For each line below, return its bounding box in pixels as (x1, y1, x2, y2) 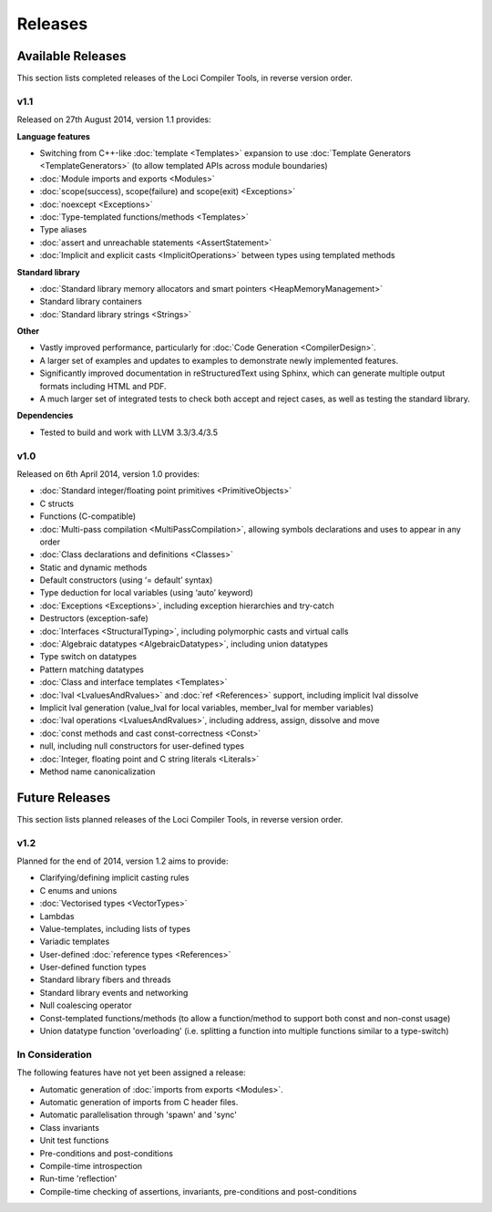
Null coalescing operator (39, 1000, 132, 1011)
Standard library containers (39, 296, 143, 307)
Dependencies (16, 410, 74, 421)
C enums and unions (39, 885, 118, 896)
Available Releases (16, 48, 127, 64)
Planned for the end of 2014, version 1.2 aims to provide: (16, 855, 229, 866)
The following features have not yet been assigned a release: (16, 1067, 246, 1078)
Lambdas (39, 910, 75, 921)
